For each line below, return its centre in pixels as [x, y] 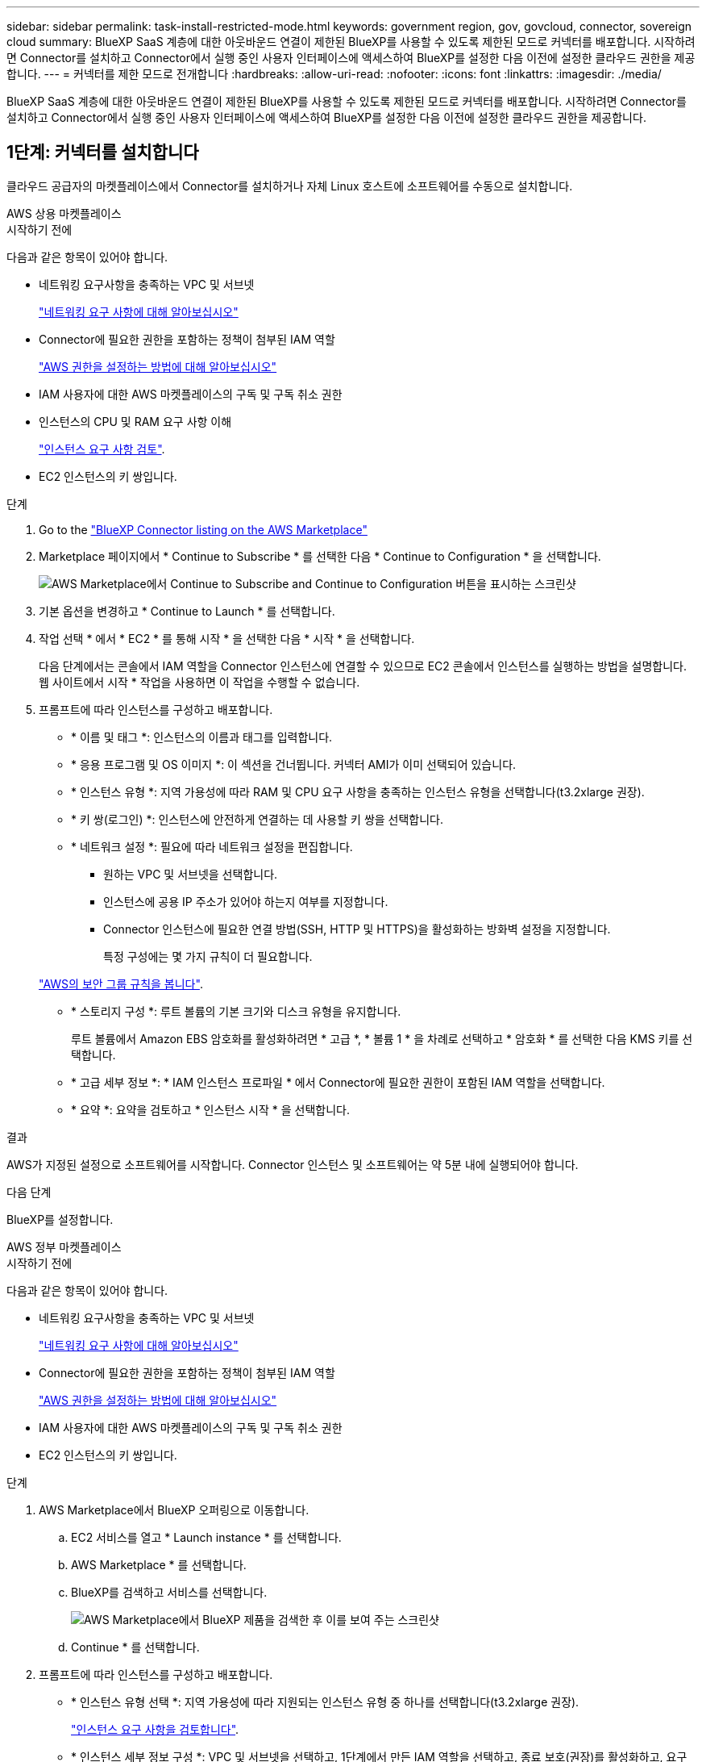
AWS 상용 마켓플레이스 [64, 213]
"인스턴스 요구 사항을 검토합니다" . [155, 1729]
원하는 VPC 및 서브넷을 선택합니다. [191, 874]
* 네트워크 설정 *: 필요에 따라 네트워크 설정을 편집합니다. [212, 846]
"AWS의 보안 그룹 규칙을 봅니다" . [121, 983]
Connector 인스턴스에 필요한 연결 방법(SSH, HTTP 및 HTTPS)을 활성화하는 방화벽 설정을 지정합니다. [357, 929]
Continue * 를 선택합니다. [135, 1647]
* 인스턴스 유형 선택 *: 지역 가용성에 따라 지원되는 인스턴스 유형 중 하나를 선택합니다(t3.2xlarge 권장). [325, 1701]
